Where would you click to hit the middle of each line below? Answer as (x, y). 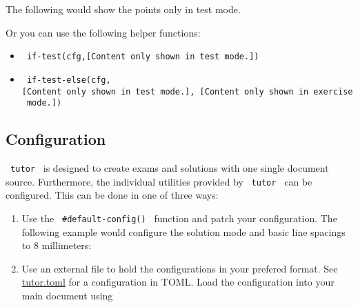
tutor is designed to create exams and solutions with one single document (170, 168)
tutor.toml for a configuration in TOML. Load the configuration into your (178, 282)
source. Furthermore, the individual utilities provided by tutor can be (159, 181)
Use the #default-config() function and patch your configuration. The (179, 218)
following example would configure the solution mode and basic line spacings (183, 231)
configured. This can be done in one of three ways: (112, 195)
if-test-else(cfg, (69, 80)
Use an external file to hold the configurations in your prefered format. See (180, 268)
